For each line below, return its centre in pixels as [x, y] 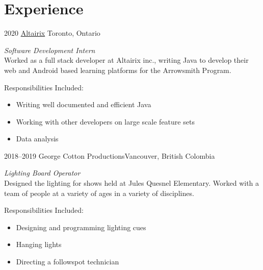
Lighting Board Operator [42, 173]
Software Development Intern [50, 50]
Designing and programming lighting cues [81, 227]
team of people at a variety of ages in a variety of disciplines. [99, 193]
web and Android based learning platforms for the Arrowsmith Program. [118, 70]
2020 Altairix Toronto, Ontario [52, 33]
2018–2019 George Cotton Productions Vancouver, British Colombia [110, 155]
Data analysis [37, 139]
